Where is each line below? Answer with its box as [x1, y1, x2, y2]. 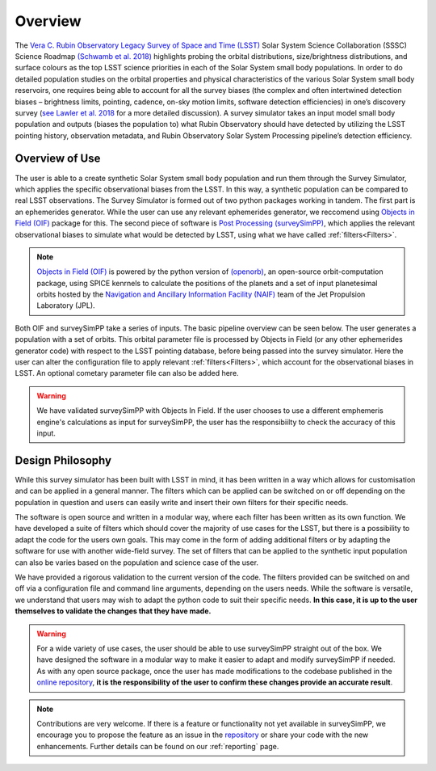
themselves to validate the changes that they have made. [15, 606, 212, 616]
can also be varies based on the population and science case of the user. [15, 558, 258, 567]
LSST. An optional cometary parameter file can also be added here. [15, 369, 239, 378]
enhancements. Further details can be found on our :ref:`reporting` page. [36, 741, 279, 751]
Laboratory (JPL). [36, 301, 96, 310]
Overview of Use [15, 152, 101, 166]
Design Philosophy [15, 453, 112, 467]
